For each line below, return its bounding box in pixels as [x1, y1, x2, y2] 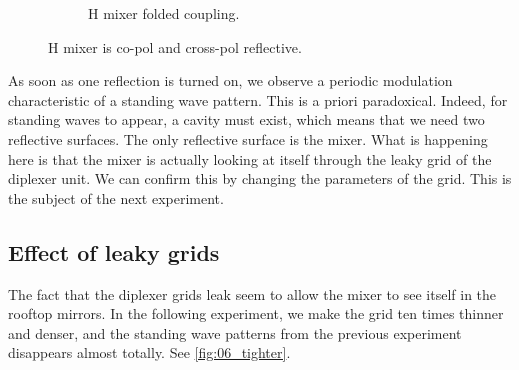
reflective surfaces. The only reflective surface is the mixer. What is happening [8, 128, 488, 149]
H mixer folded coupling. [88, 3, 240, 23]
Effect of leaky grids [8, 236, 220, 267]
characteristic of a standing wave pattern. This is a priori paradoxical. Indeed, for [8, 89, 508, 110]
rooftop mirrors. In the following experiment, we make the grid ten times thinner [8, 303, 504, 324]
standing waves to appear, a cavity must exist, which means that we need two [8, 109, 485, 130]
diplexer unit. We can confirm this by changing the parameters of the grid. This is [8, 168, 512, 189]
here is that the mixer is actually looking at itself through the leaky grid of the [8, 148, 492, 169]
